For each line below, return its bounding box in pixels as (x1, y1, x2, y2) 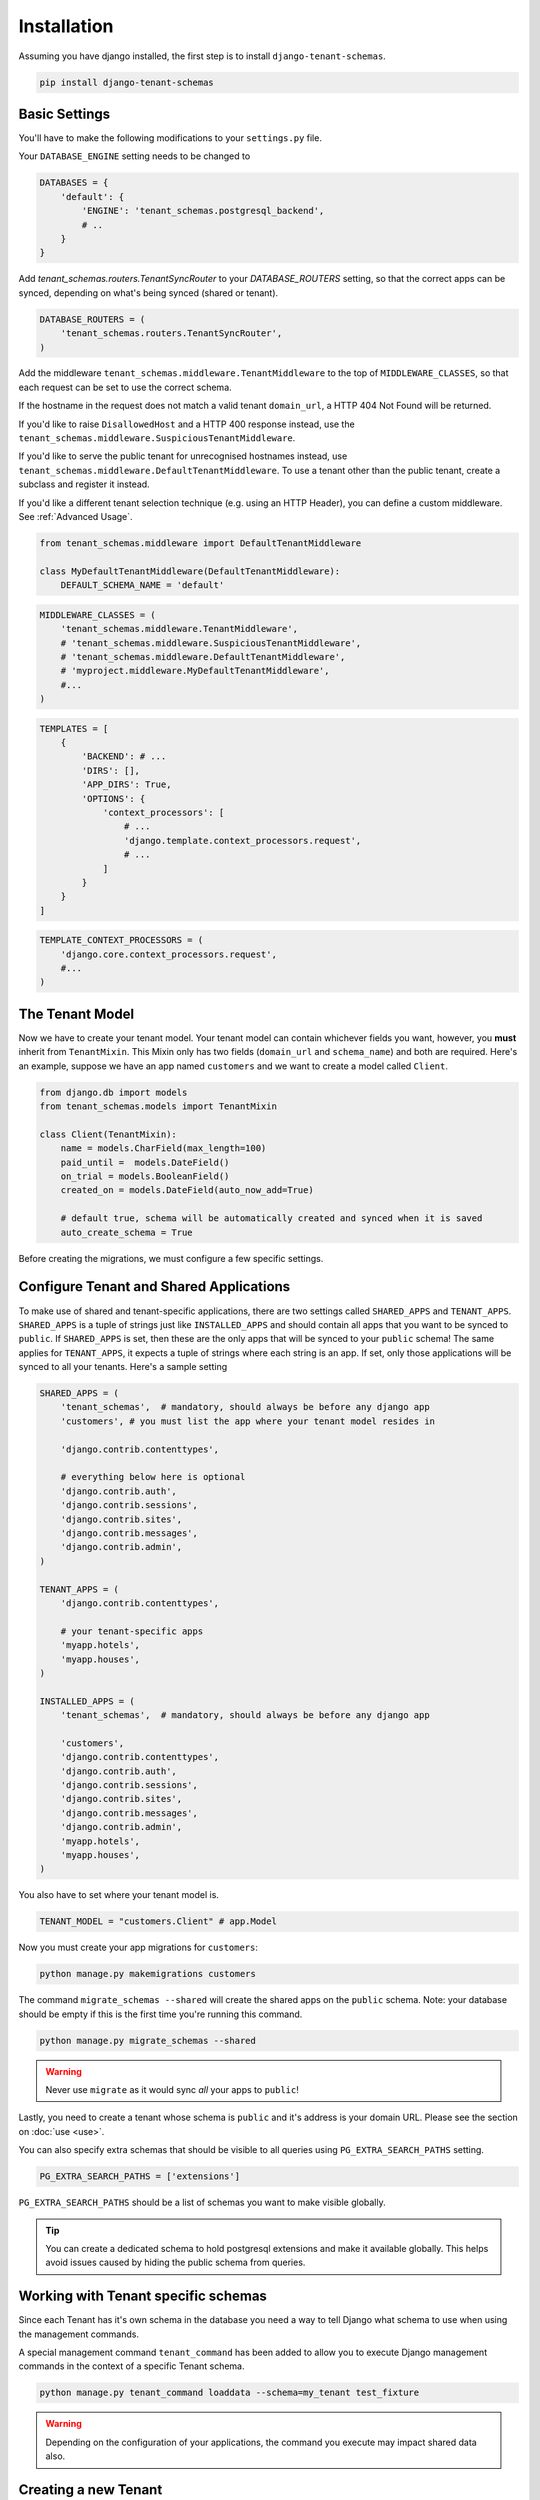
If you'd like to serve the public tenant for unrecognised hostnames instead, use (18, 450, 348, 462)
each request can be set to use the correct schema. (18, 381, 232, 393)
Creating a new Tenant (18, 2481, 163, 2498)
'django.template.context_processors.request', (123, 835, 362, 846)
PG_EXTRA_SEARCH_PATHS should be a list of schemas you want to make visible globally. (18, 2196, 387, 2209)
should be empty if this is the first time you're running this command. (18, 2008, 303, 2020)
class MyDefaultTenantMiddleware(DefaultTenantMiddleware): (39, 565, 341, 577)
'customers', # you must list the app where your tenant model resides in (60, 1415, 435, 1427)
